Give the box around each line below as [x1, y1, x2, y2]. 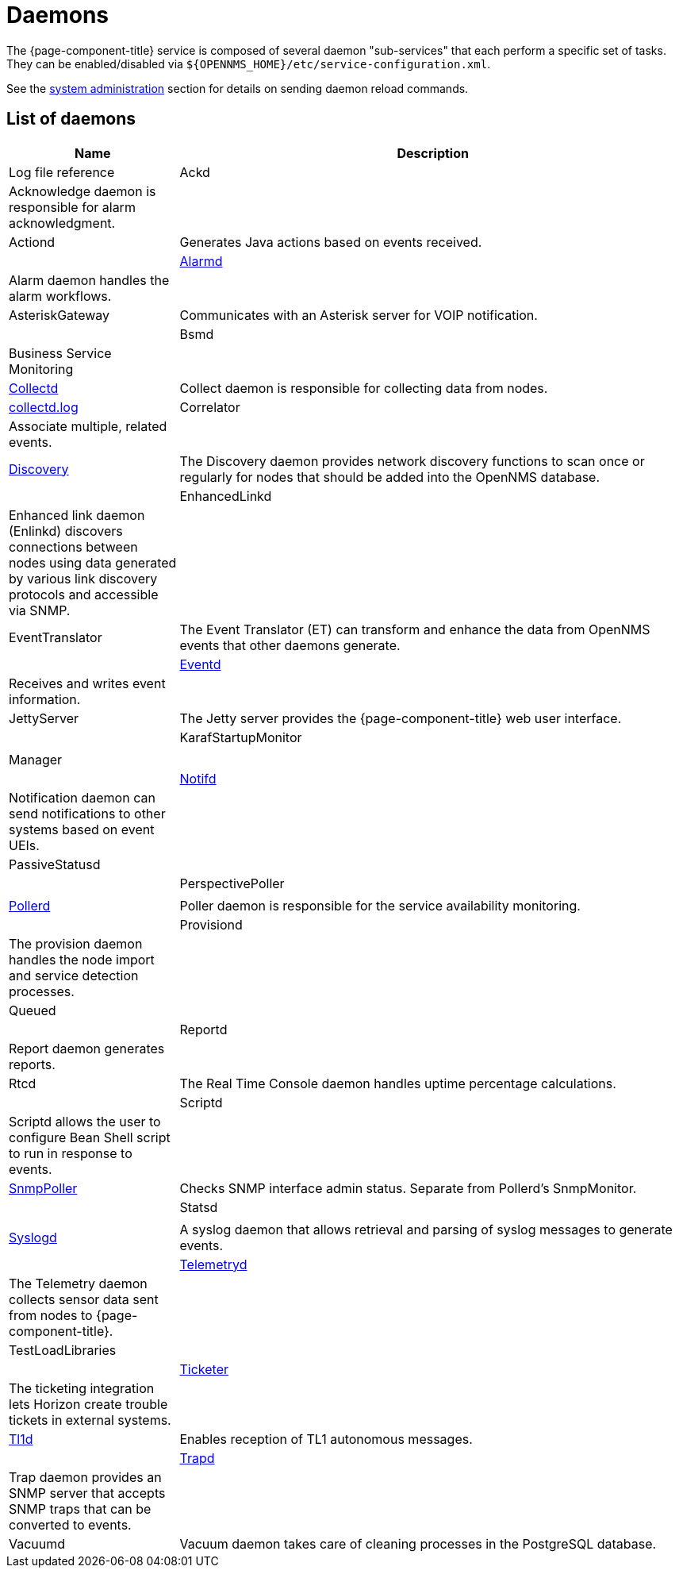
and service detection [9, 967, 139, 983]
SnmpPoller [9, 1180, 78, 1196]
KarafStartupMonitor [179, 729, 302, 745]
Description [397, 144, 469, 161]
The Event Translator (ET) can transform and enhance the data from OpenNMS [179, 621, 650, 637]
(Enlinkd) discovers [9, 522, 123, 539]
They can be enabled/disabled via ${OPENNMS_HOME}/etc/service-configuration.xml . [6, 56, 491, 71]
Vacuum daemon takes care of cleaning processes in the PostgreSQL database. [179, 1535, 657, 1552]
